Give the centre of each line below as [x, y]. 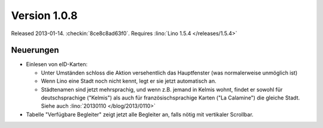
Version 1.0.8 [44, 15]
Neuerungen [35, 50]
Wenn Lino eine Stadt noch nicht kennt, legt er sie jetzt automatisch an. [129, 81]
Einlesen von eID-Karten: [57, 64]
